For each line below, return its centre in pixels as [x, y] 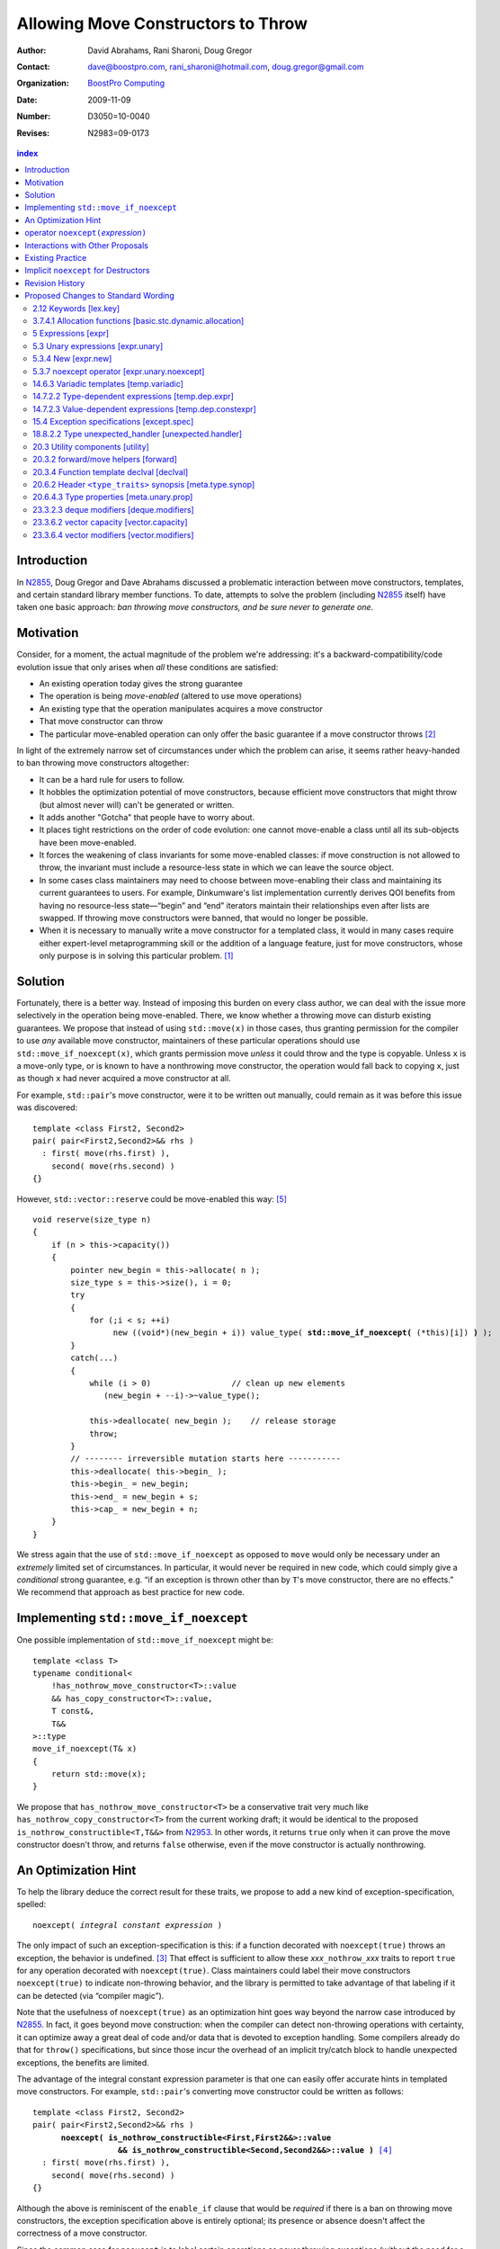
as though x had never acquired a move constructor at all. [124, 1079]
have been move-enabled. [88, 842]
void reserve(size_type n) [92, 1219]
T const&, [72, 1711]
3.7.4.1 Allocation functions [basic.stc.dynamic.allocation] [138, 320]
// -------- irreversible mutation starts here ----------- [205, 1459]
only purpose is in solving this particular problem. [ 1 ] [136, 956]
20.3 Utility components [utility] [91, 446]
